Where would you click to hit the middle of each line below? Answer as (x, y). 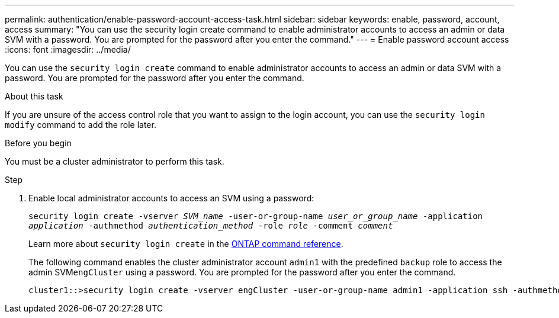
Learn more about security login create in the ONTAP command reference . (186, 244)
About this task (34, 96)
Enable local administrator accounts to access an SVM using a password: (171, 198)
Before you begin (38, 143)
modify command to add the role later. (81, 125)
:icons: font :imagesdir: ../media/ (68, 49)
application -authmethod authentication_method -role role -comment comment (211, 226)
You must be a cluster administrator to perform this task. (115, 161)
